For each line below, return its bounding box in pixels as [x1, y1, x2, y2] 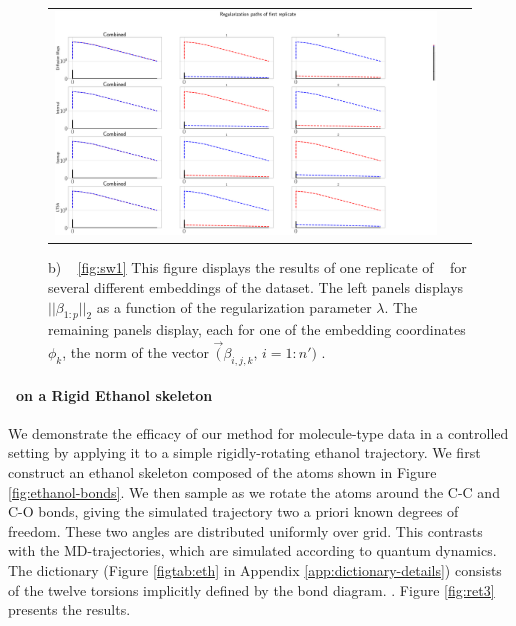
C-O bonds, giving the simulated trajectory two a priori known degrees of [8, 501, 459, 522]
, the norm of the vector [62, 342, 209, 363]
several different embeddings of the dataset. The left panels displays [48, 277, 464, 297]
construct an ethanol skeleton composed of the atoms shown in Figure [8, 461, 437, 482]
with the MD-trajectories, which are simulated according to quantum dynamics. [8, 540, 497, 561]
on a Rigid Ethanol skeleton [16, 384, 213, 405]
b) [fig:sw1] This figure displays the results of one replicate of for [48, 257, 467, 278]
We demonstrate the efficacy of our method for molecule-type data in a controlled [8, 422, 509, 443]
